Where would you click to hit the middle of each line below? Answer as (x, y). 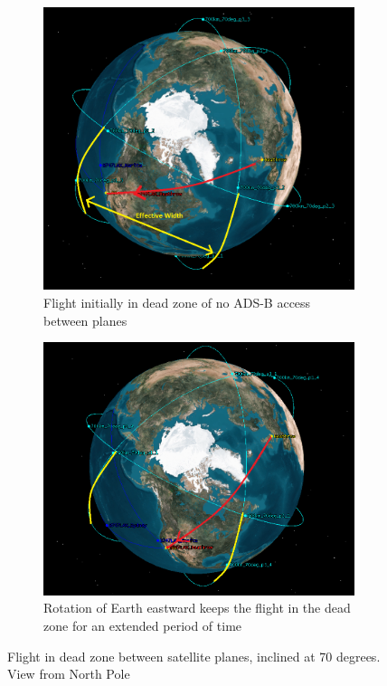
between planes (85, 320)
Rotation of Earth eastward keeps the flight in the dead (197, 608)
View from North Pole (69, 674)
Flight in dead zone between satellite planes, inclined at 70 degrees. (194, 656)
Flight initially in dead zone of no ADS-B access (177, 302)
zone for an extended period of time (143, 625)
